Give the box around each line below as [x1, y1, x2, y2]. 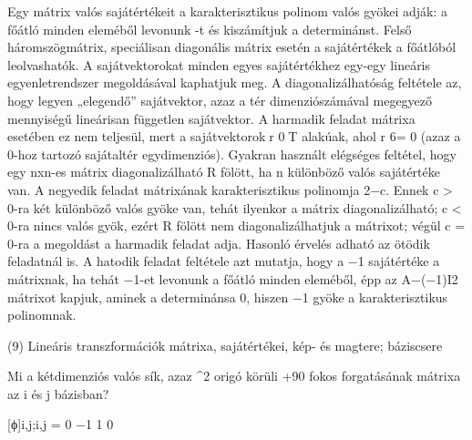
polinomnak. [7, 305, 77, 324]
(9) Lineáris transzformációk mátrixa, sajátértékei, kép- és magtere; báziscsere [7, 335, 443, 354]
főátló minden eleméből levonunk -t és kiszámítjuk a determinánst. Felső [7, 19, 412, 38]
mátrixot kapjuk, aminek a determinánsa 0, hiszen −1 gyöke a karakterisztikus [7, 287, 448, 306]
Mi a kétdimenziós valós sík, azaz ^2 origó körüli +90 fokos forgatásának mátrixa [7, 366, 461, 385]
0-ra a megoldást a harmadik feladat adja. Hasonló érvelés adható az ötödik [7, 233, 430, 252]
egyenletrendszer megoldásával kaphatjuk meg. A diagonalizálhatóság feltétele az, [7, 73, 462, 92]
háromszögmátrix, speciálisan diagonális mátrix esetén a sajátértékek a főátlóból [7, 37, 457, 56]
